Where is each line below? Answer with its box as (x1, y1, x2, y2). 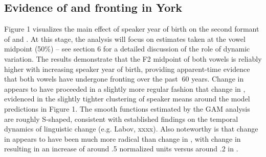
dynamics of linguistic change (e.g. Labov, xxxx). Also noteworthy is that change (4, 123, 258, 134)
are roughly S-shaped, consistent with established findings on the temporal (4, 113, 238, 124)
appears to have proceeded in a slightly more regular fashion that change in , (4, 83, 246, 94)
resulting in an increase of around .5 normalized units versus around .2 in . (4, 143, 238, 154)
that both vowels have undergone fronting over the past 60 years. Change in (4, 73, 244, 84)
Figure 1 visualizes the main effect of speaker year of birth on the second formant (4, 23, 259, 34)
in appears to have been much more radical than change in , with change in (4, 133, 241, 144)
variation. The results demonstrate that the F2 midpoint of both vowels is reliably (4, 53, 262, 64)
